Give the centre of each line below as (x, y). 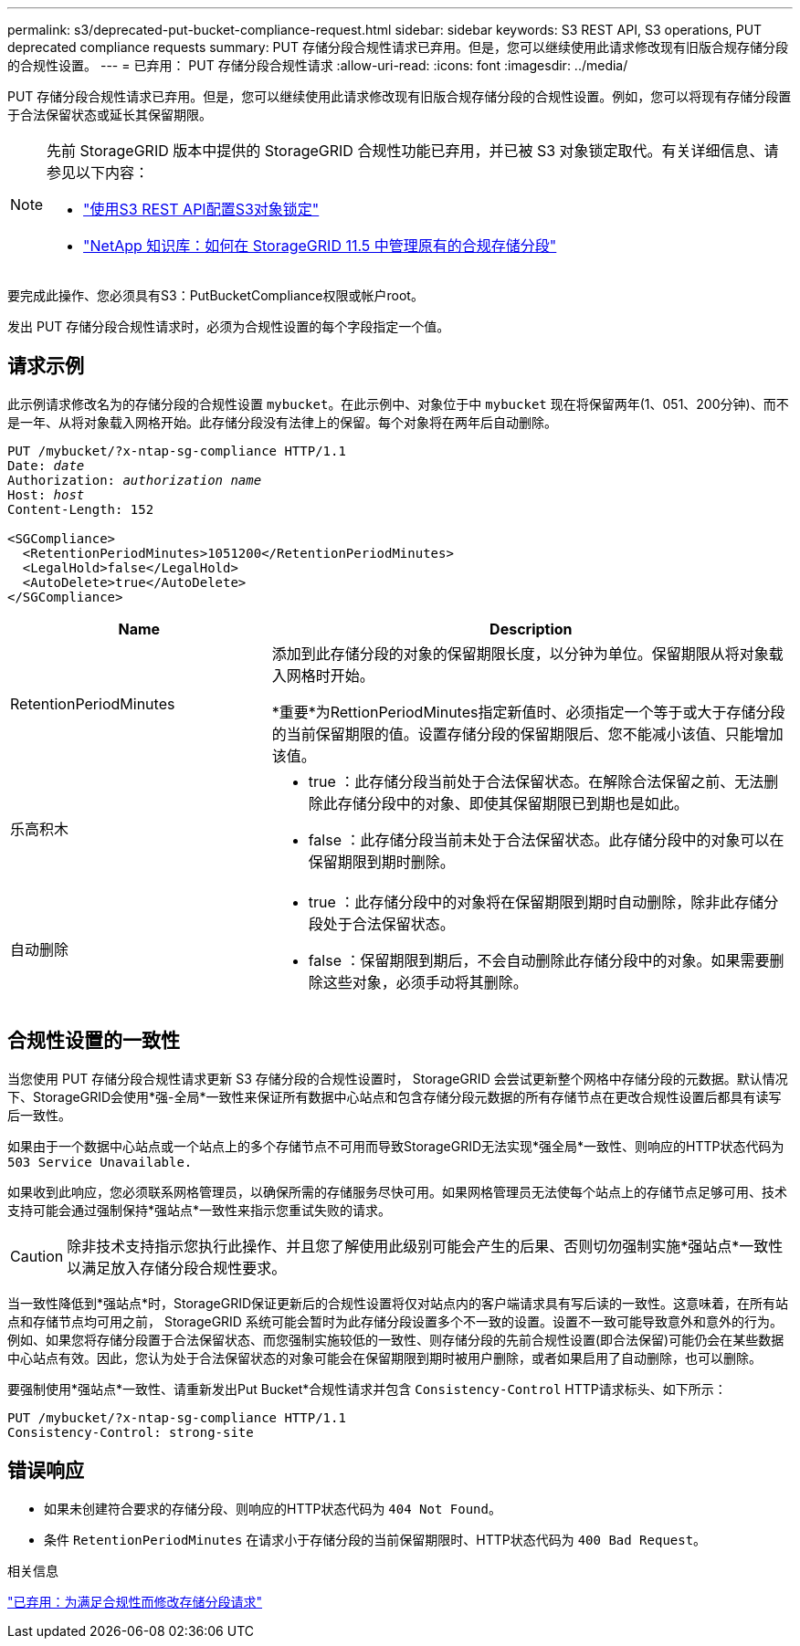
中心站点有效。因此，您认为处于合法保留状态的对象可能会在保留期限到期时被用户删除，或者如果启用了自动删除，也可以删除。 (384, 1358)
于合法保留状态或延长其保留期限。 (110, 115)
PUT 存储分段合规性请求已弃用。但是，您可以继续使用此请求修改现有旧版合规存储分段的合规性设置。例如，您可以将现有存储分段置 (400, 96)
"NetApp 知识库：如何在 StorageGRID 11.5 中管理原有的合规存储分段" (320, 246)
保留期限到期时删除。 (381, 861)
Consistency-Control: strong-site (131, 1432)
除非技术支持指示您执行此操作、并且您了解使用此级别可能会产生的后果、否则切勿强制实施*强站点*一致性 (425, 1246)
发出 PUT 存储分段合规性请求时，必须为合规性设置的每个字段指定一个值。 (229, 326)
